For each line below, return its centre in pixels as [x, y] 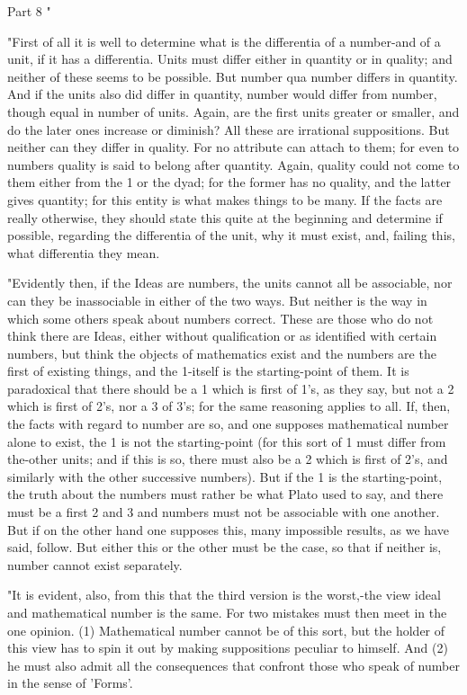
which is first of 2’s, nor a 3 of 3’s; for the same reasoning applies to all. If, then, [229, 406]
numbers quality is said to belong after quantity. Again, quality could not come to [233, 164]
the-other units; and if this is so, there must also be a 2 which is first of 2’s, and [228, 459]
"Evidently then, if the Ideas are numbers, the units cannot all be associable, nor [230, 283]
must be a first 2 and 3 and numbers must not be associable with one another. [224, 512]
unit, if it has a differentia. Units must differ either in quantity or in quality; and [230, 59]
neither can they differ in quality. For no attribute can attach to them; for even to [233, 147]
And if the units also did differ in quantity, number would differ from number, [222, 94]
